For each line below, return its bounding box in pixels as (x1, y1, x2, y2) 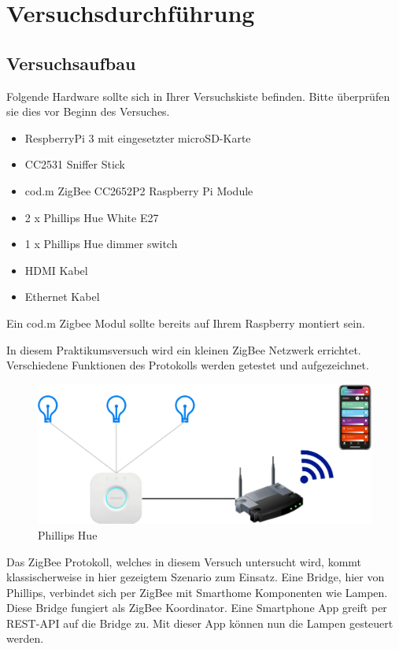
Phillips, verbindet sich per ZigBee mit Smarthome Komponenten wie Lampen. (6, 584, 388, 600)
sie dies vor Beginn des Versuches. (6, 103, 170, 120)
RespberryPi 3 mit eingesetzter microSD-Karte (24, 129, 251, 146)
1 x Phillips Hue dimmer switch (24, 235, 178, 252)
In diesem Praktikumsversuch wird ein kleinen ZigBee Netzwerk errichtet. (6, 341, 361, 358)
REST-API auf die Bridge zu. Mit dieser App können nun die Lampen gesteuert (6, 614, 393, 631)
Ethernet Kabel (24, 288, 100, 305)
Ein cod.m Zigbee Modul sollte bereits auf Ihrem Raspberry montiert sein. (6, 314, 365, 331)
